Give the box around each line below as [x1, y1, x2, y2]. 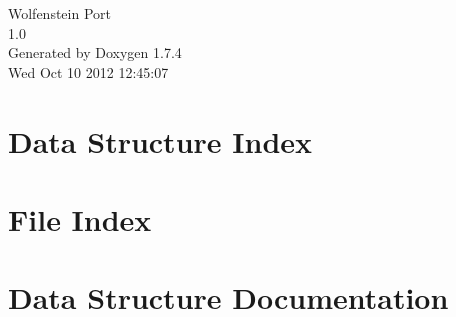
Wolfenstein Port [8, 3, 111, 23]
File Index [8, 198, 152, 239]
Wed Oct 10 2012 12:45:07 [8, 61, 169, 82]
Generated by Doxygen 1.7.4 [8, 42, 182, 63]
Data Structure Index [8, 120, 313, 161]
